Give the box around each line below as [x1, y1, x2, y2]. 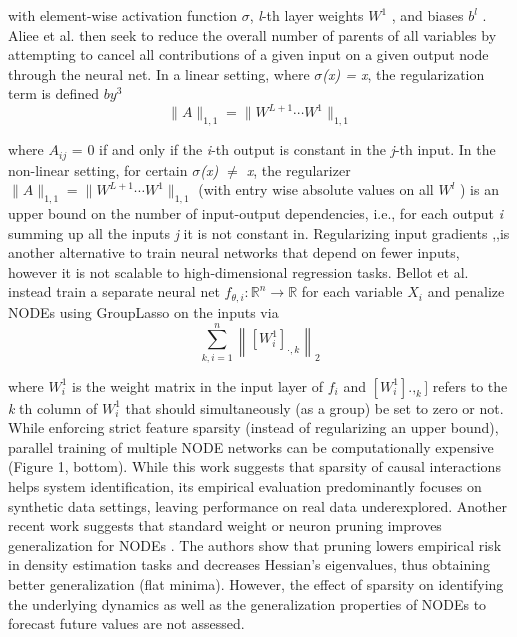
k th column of [8, 397, 98, 418]
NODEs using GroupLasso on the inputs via [8, 301, 279, 322]
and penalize [427, 281, 505, 302]
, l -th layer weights [249, 5, 364, 25]
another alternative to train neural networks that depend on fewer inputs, [8, 242, 460, 263]
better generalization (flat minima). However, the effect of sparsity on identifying [8, 574, 504, 594]
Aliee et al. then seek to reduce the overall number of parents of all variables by [8, 24, 497, 45]
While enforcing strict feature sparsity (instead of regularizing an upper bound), [8, 417, 499, 438]
